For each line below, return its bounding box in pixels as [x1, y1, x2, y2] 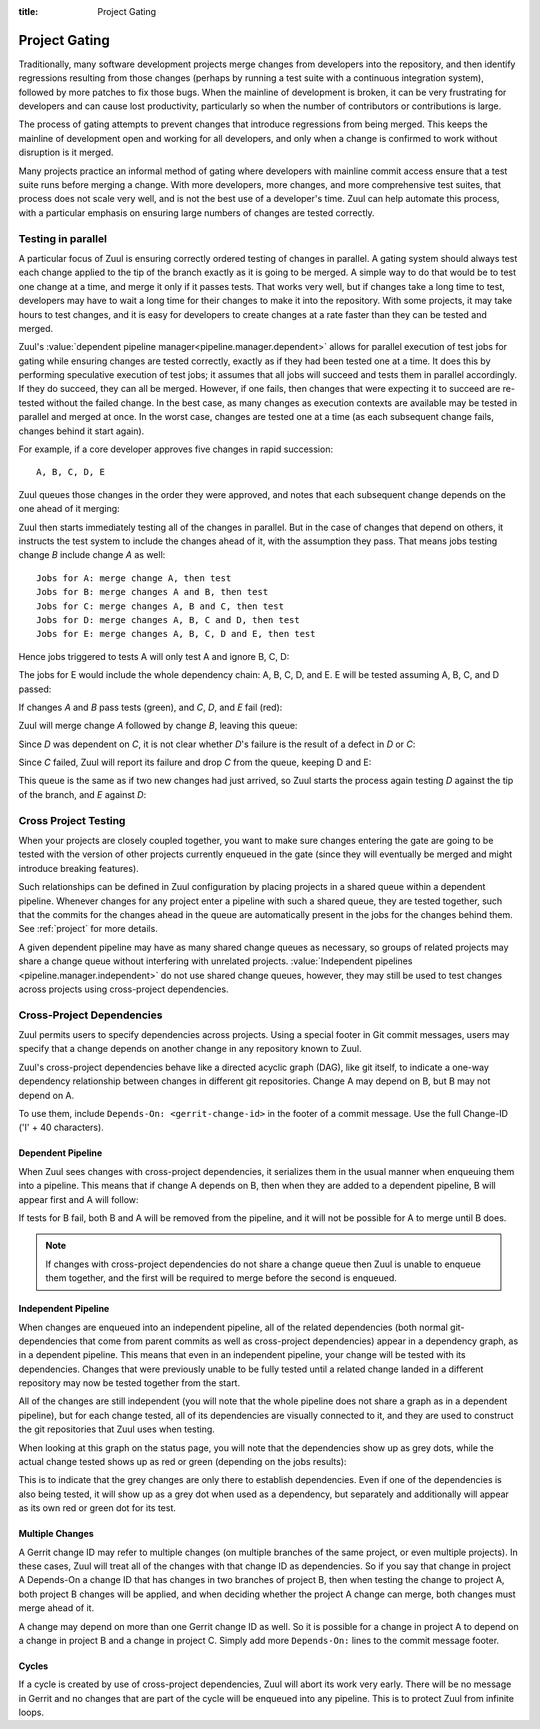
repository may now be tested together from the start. [18, 1377, 240, 1389]
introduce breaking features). [18, 862, 139, 874]
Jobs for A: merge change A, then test [36, 572, 232, 584]
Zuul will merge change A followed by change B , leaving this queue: [18, 720, 298, 732]
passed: [18, 683, 52, 695]
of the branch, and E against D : [18, 788, 147, 800]
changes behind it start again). [18, 425, 145, 437]
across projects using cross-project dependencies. [18, 983, 229, 995]
